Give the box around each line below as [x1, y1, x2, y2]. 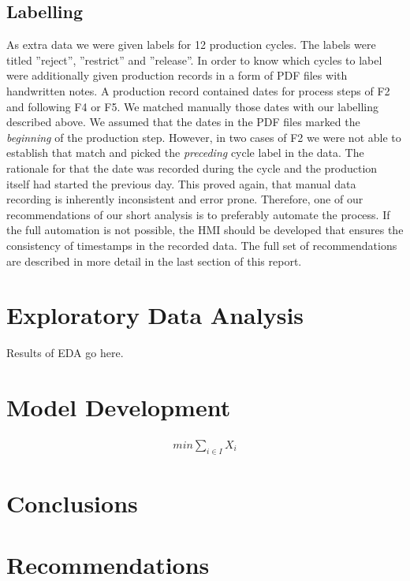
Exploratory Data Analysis [6, 299, 304, 331]
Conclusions [6, 486, 138, 519]
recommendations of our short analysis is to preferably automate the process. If [6, 206, 390, 222]
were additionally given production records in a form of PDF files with [6, 67, 348, 84]
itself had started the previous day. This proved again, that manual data [6, 175, 356, 192]
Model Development [6, 391, 231, 423]
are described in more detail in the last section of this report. [6, 252, 302, 269]
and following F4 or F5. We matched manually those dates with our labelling [6, 98, 378, 114]
